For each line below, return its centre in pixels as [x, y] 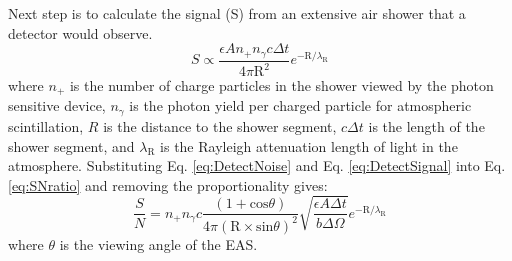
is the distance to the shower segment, [220, 125]
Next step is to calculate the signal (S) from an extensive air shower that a [237, 13]
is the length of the [426, 125]
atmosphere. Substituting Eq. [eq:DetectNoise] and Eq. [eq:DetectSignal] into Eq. [257, 165]
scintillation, [46, 125]
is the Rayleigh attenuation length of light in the [309, 145]
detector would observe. [80, 32]
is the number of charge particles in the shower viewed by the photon [281, 85]
